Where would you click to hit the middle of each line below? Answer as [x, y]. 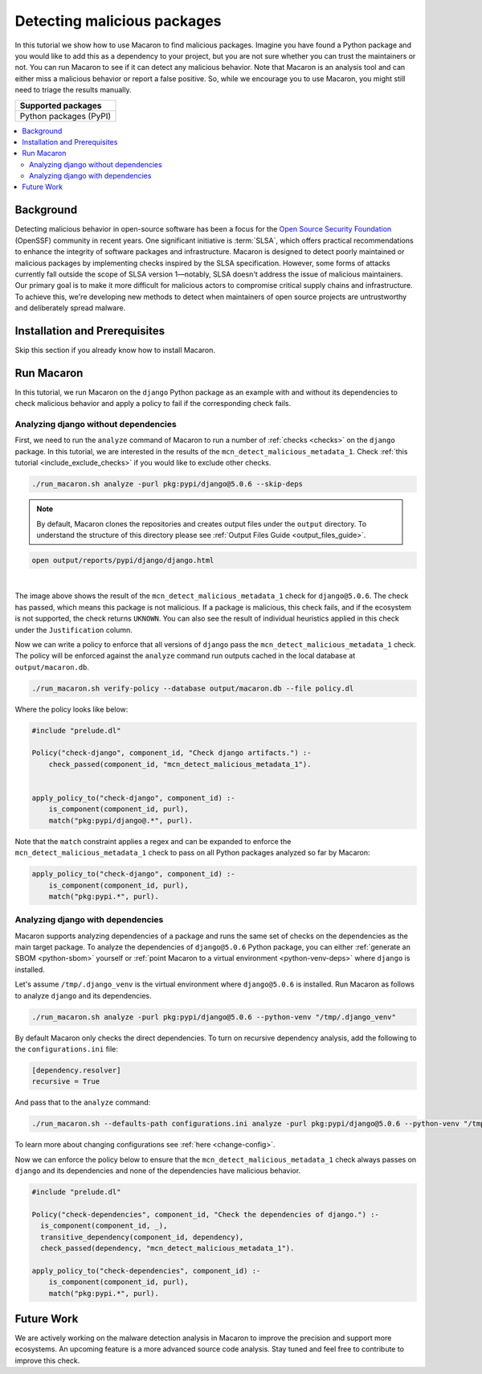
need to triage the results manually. [73, 90]
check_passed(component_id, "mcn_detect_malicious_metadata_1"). [180, 764]
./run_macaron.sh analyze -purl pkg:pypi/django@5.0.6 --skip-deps [167, 484]
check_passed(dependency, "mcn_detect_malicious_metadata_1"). [167, 1248]
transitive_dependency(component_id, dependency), [142, 1237]
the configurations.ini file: [66, 1048]
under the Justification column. [74, 630]
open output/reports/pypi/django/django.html [123, 560]
